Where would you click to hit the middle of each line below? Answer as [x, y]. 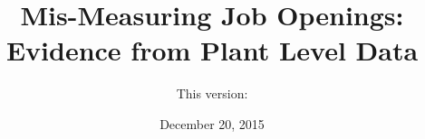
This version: [212, 93]
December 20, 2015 [212, 123]
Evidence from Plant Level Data [212, 50]
